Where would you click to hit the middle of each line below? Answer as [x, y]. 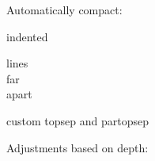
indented [27, 36]
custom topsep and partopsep [77, 120]
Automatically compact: [64, 10]
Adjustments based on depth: [77, 147]
